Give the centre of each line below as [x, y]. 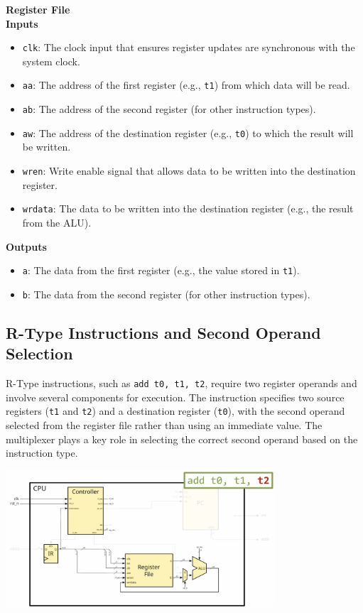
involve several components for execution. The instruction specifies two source [175, 397]
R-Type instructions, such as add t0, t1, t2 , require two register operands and [181, 383]
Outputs [26, 246]
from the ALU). [57, 222]
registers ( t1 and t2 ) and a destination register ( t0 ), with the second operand [175, 411]
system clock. [51, 61]
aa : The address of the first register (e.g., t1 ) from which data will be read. [186, 85]
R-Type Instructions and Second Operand [163, 332]
